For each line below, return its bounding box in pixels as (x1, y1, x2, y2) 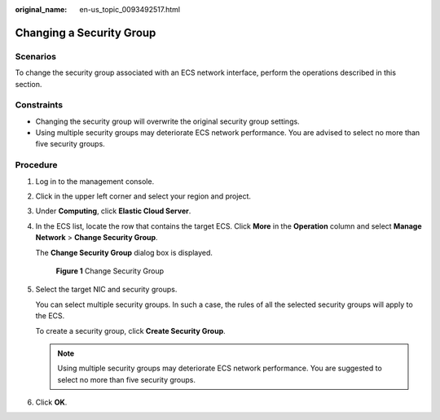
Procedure (15, 160, 58, 171)
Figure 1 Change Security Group (55, 265, 165, 276)
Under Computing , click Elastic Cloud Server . (35, 206, 191, 216)
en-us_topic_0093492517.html (79, 5, 181, 14)
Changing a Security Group (15, 25, 156, 40)
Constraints (15, 99, 64, 111)
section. (15, 79, 42, 89)
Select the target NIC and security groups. (35, 285, 178, 295)
